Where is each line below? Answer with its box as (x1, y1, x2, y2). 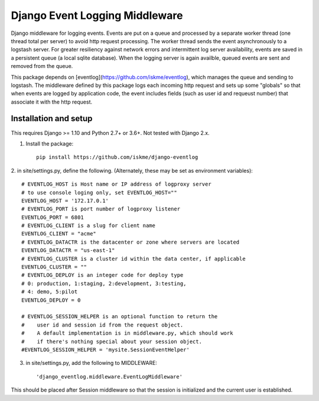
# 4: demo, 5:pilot (21, 289, 78, 295)
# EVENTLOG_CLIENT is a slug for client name (21, 222, 156, 229)
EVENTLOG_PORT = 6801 (21, 214, 84, 221)
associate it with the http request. (11, 98, 93, 105)
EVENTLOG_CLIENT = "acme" (21, 231, 97, 237)
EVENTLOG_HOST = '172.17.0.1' (21, 197, 109, 204)
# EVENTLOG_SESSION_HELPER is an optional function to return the (21, 313, 218, 320)
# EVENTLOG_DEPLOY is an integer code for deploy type (21, 272, 184, 279)
